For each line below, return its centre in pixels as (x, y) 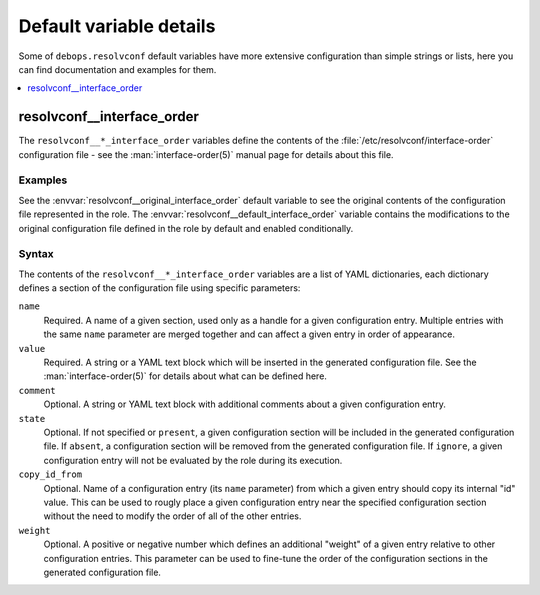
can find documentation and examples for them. (117, 69)
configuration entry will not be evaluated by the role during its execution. (193, 460)
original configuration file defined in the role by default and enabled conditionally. (186, 228)
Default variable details (117, 26)
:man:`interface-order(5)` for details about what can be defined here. (185, 376)
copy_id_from (50, 474)
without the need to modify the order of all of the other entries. (172, 516)
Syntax (36, 254)
